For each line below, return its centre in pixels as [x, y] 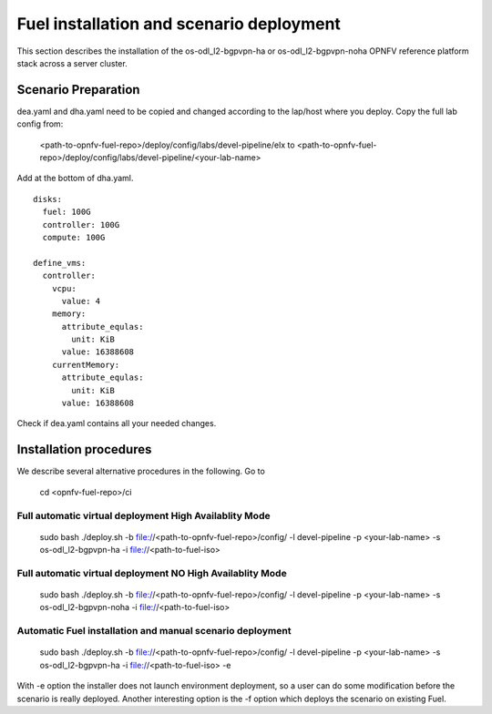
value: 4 [81, 301]
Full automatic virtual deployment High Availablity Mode [143, 515]
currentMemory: [86, 365]
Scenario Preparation [78, 90]
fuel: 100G [67, 212]
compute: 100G [74, 237]
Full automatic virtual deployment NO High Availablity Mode [152, 573]
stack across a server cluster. [72, 63]
